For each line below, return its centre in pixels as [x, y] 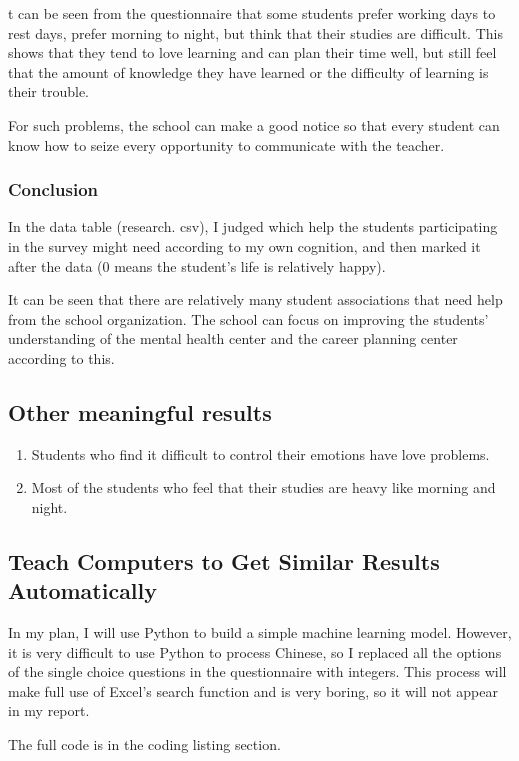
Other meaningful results [140, 411]
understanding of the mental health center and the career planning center [233, 338]
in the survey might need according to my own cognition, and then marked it [244, 245]
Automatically [83, 590]
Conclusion [53, 189]
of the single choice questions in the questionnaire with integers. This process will [257, 671]
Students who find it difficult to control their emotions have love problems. [260, 453]
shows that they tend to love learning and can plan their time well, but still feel [252, 52]
